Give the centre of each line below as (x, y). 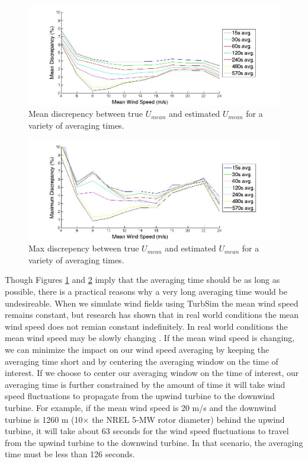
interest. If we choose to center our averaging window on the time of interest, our (152, 373)
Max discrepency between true (84, 248)
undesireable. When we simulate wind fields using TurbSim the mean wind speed (152, 303)
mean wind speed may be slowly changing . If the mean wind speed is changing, (150, 338)
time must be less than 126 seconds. (70, 454)
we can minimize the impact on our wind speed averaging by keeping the (137, 349)
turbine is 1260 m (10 (44, 419)
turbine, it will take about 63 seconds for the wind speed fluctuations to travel (147, 431)
